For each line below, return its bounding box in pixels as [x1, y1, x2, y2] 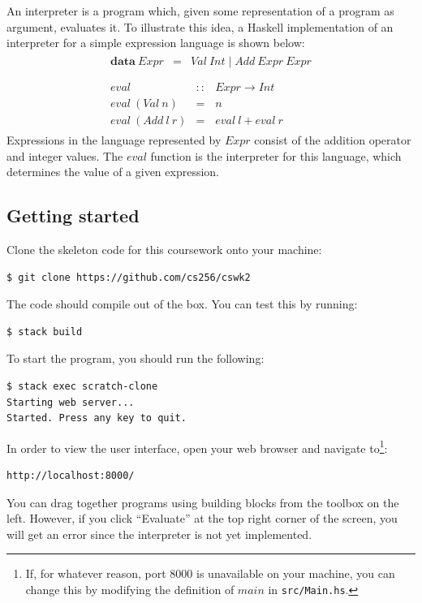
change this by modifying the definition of [25, 580, 235, 597]
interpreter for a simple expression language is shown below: [6, 34, 305, 51]
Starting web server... [6, 396, 135, 408]
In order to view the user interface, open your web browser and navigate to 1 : [6, 437, 388, 456]
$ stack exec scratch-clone [6, 380, 158, 392]
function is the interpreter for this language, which [150, 147, 402, 164]
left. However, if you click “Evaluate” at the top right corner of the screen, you [6, 510, 398, 527]
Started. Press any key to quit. [6, 412, 187, 424]
